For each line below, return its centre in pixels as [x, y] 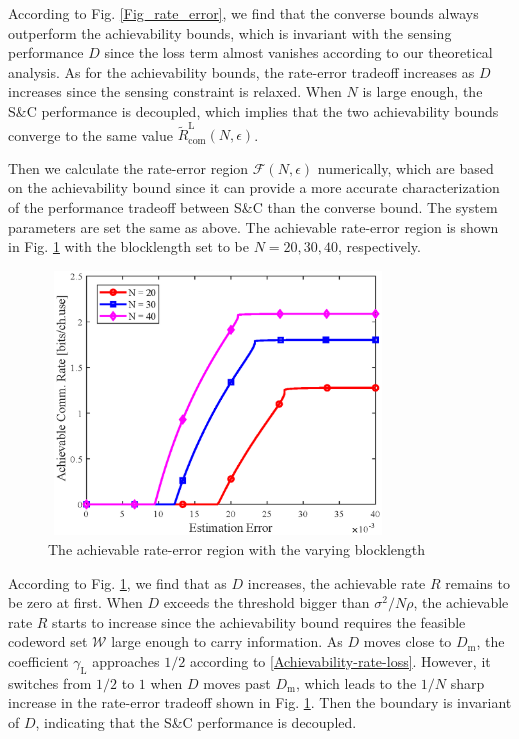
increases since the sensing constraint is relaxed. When [175, 91]
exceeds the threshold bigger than [266, 602]
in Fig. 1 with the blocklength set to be [129, 246]
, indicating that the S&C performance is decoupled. [196, 721]
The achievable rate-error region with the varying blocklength [237, 549]
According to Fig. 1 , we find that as [117, 582]
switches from [50, 682]
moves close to [407, 641]
